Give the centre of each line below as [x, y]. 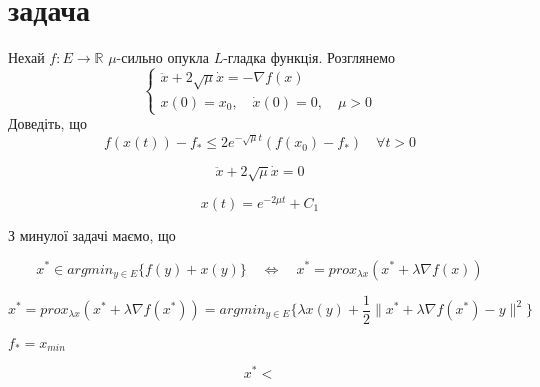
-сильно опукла [162, 57]
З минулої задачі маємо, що [92, 234]
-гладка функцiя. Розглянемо [309, 57]
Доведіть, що [47, 123]
